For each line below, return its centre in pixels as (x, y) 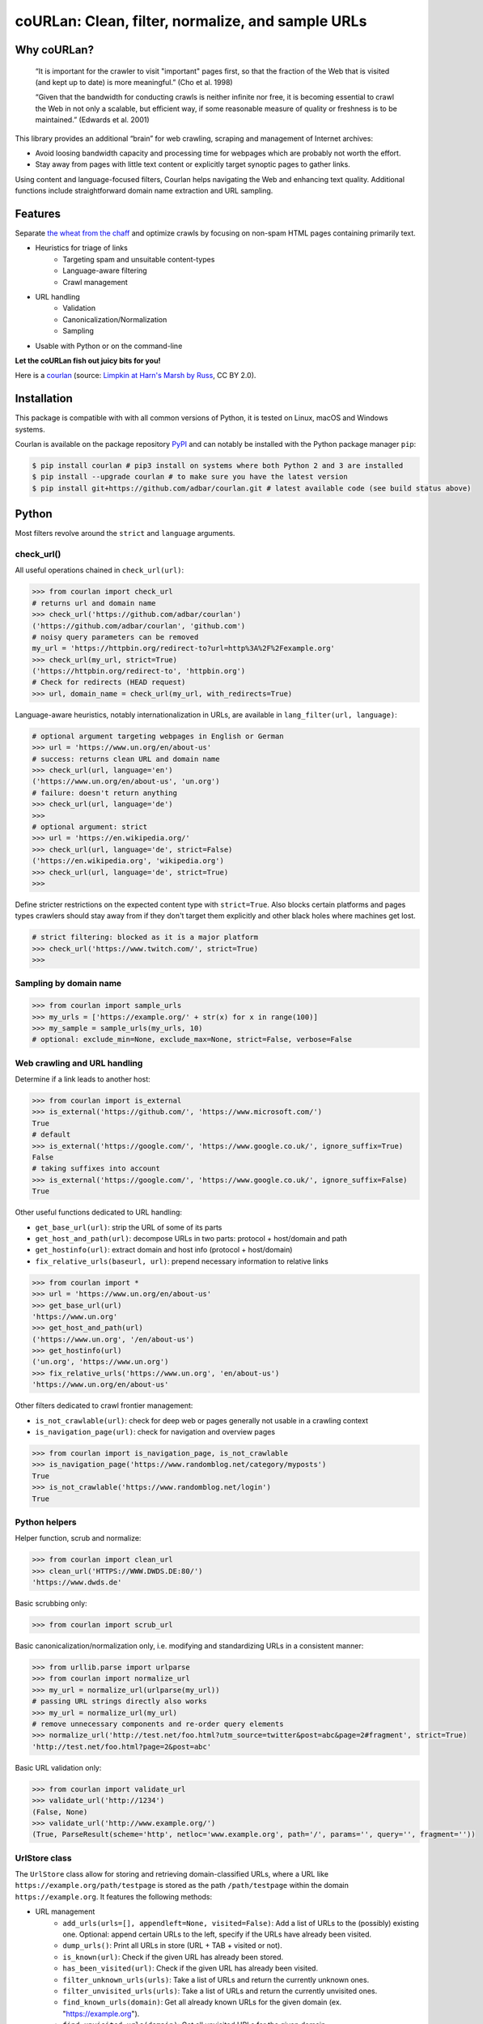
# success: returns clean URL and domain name (126, 759)
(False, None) (60, 1812)
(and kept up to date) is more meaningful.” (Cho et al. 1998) (134, 82)
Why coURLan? (55, 50)
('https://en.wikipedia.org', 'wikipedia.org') (128, 861)
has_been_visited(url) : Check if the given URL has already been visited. (191, 1968)
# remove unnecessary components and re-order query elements (158, 1724)
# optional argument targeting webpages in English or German (158, 736)
